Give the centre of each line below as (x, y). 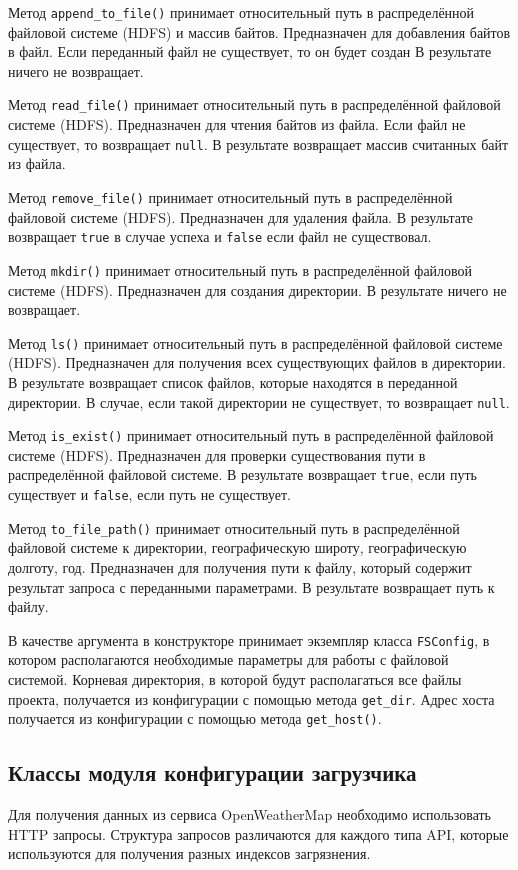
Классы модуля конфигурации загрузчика (212, 772)
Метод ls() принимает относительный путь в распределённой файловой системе (255, 342)
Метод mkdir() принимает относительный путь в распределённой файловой (240, 269)
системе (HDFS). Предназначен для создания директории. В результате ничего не (257, 289)
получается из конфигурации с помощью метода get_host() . (195, 718)
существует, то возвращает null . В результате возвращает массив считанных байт (258, 143)
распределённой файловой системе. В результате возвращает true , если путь (242, 474)
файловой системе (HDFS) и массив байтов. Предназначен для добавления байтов (259, 31)
